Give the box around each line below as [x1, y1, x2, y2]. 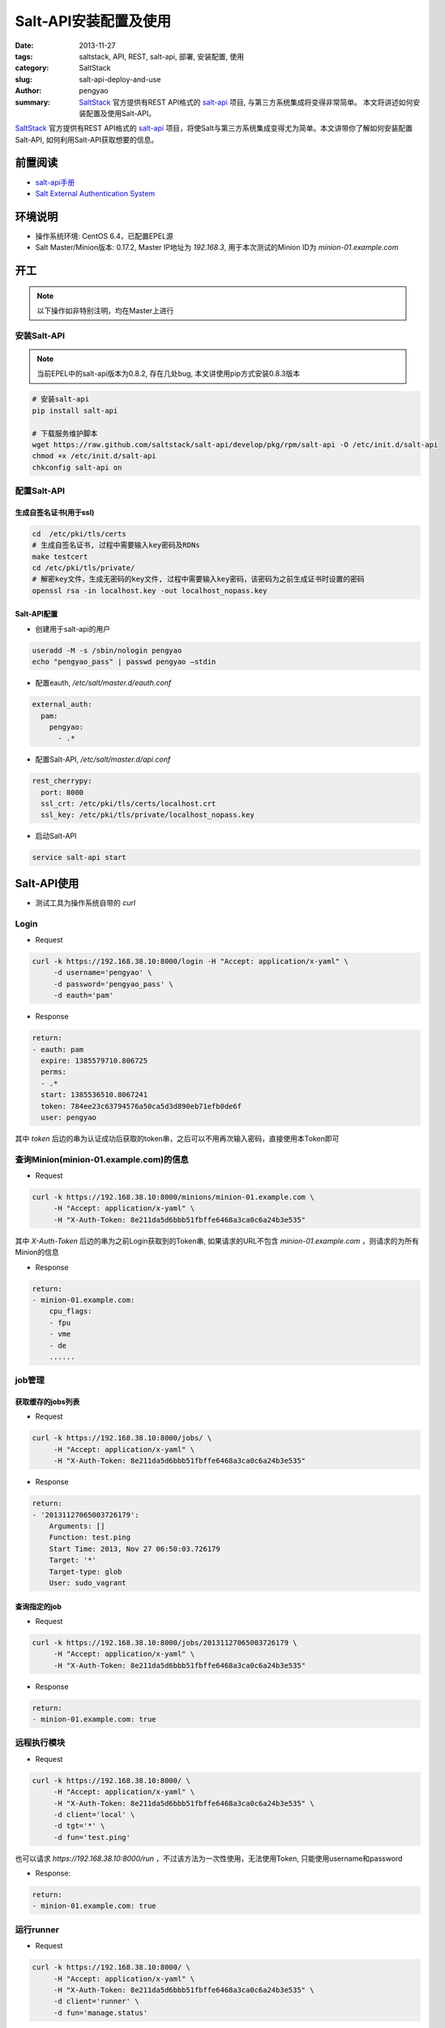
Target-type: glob [49, 1566, 122, 1576]
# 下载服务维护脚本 [32, 428, 98, 438]
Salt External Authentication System [35, 188, 156, 198]
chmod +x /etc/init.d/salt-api [32, 451, 157, 461]
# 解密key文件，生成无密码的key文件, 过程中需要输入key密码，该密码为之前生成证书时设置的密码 [32, 574, 365, 584]
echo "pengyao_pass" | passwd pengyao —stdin [32, 657, 216, 667]
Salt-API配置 [15, 609, 58, 619]
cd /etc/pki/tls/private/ [32, 564, 135, 573]
